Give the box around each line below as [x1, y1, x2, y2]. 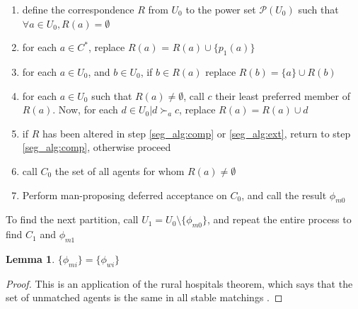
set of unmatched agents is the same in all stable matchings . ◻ [6, 290, 283, 305]
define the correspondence [22, 2, 134, 16]
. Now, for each [52, 102, 118, 117]
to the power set [185, 2, 256, 16]
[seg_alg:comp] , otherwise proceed [22, 140, 171, 154]
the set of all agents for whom [54, 163, 185, 178]
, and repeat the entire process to [207, 212, 352, 227]
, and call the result [241, 187, 327, 202]
